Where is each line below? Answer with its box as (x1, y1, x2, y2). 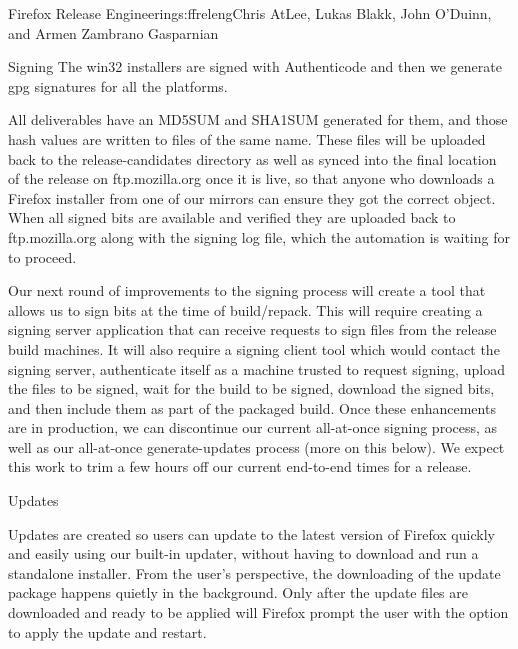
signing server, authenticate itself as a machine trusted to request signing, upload (8, 358, 505, 379)
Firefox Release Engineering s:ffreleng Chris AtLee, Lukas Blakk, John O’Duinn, (8, 3, 492, 23)
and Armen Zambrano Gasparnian (8, 22, 219, 43)
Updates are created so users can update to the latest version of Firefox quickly (8, 523, 495, 544)
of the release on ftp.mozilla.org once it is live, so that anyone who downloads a (8, 168, 495, 189)
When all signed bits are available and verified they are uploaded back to (8, 207, 456, 228)
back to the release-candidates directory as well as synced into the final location (8, 148, 497, 169)
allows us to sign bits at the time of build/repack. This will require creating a (8, 299, 483, 320)
